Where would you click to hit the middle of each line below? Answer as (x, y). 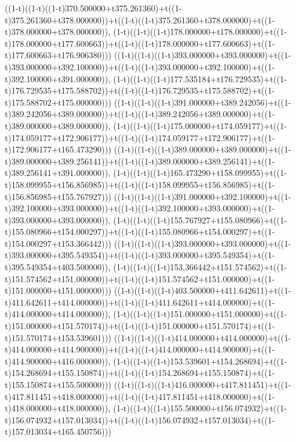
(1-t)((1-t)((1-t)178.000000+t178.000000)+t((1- (200, 32)
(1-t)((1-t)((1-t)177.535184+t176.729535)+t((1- (200, 78)
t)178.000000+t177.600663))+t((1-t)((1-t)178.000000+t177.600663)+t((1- (140, 43)
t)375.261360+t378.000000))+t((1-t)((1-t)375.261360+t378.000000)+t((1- (140, 20)
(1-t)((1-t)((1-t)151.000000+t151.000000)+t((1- (200, 314)
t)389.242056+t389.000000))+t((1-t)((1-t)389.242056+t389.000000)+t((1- (140, 114)
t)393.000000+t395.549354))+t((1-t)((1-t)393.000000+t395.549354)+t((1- (140, 255)
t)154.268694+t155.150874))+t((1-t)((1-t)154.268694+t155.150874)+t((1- (140, 373)
